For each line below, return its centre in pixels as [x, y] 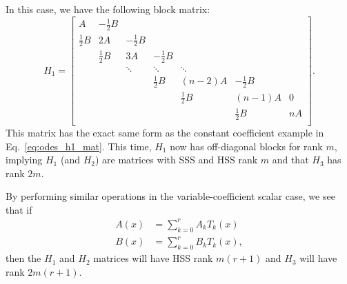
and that [290, 160]
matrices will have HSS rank [153, 258]
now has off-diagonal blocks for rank [246, 146]
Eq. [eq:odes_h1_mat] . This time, [79, 146]
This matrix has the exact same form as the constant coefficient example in [165, 132]
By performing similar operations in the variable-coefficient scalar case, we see [170, 196]
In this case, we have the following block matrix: [108, 9]
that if [19, 209]
